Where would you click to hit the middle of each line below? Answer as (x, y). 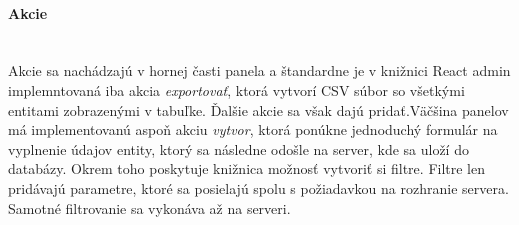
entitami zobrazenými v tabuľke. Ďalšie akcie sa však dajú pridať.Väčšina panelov (258, 109)
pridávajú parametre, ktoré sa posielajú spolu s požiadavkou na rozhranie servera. (258, 187)
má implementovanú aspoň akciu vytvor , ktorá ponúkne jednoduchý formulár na (253, 129)
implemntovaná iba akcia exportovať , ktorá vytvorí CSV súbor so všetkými (236, 89)
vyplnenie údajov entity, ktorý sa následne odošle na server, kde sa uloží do (238, 148)
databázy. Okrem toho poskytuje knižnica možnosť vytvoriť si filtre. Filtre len (247, 168)
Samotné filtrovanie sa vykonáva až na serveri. (149, 207)
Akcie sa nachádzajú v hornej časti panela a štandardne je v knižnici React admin (259, 70)
